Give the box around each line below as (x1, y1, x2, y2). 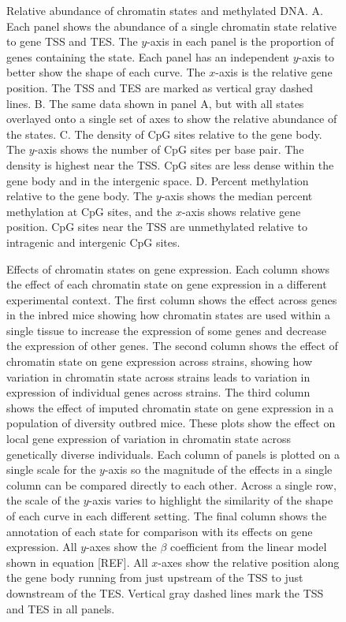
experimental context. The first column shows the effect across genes (6, 291, 337, 307)
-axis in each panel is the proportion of (147, 33, 334, 50)
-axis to (298, 48, 335, 65)
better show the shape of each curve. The (6, 64, 206, 80)
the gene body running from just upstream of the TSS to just (6, 569, 303, 586)
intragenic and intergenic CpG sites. (6, 233, 180, 250)
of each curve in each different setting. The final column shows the (6, 508, 327, 523)
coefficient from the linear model (170, 538, 327, 555)
